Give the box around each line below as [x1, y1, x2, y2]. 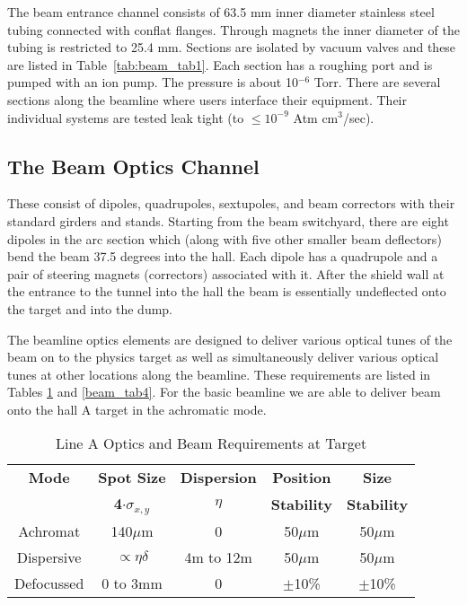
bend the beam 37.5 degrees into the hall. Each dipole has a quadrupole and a [7, 247, 438, 266]
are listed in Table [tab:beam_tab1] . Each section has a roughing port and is [7, 55, 433, 74]
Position [272, 467, 331, 488]
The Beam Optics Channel [7, 152, 260, 180]
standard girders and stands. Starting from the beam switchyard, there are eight [7, 211, 449, 230]
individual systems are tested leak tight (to [7, 108, 244, 127]
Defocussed [14, 573, 84, 594]
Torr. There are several [313, 73, 441, 92]
